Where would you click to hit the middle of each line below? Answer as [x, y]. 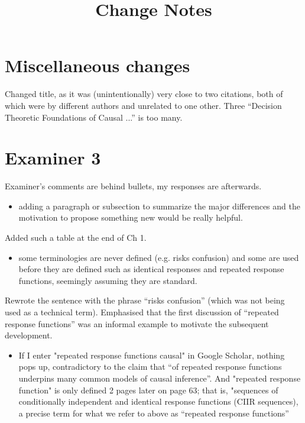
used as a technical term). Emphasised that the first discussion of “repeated [142, 311]
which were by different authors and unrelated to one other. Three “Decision [143, 105]
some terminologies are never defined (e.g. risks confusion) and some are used [159, 257]
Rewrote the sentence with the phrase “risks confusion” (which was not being [145, 300]
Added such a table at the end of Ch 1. [76, 237]
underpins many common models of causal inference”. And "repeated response [160, 378]
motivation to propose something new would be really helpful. [131, 217]
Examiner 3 [53, 158]
